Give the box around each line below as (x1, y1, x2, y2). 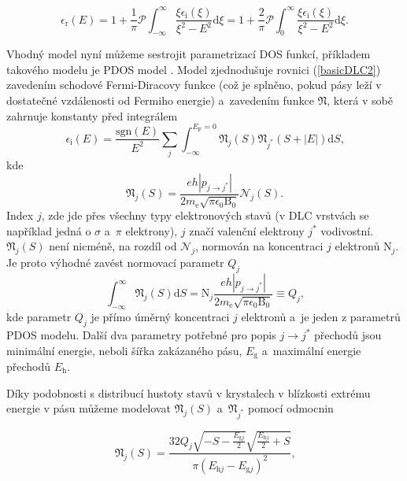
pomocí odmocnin (247, 400, 334, 416)
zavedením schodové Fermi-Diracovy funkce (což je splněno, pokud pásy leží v (6, 76, 382, 93)
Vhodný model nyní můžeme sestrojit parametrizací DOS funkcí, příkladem (6, 46, 371, 62)
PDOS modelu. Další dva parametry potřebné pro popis (6, 326, 276, 342)
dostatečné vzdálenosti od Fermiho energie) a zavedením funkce (6, 92, 314, 109)
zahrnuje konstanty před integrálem (6, 107, 178, 124)
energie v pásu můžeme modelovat (6, 400, 171, 416)
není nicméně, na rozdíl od (49, 238, 177, 254)
